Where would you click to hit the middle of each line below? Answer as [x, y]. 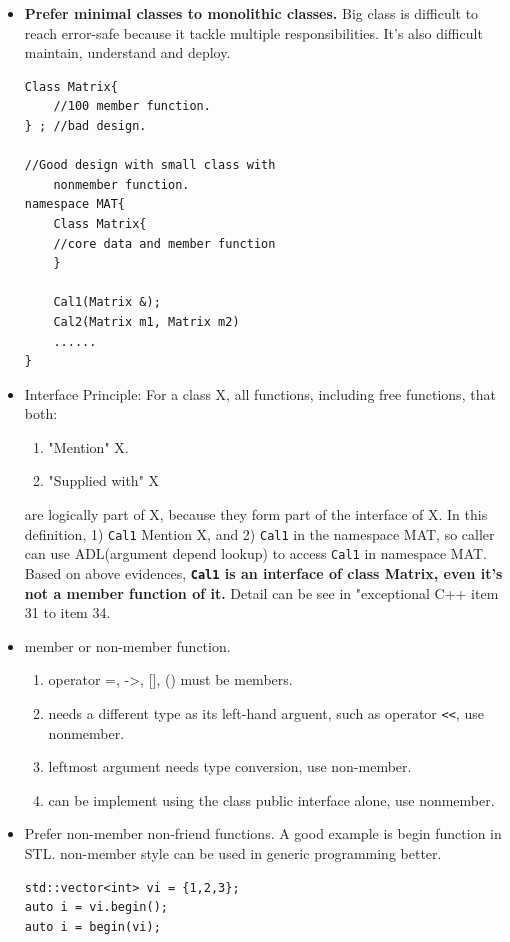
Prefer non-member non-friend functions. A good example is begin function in [263, 833]
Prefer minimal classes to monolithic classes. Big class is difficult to [251, 13]
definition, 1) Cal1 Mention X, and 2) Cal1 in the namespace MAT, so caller [259, 533]
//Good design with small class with [150, 165]
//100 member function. [132, 106]
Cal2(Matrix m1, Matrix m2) [146, 321]
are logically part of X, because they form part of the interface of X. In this [256, 514]
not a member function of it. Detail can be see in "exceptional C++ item [261, 592]
